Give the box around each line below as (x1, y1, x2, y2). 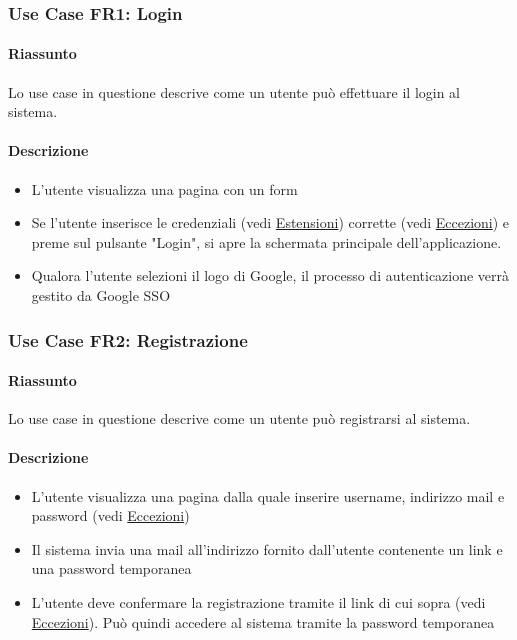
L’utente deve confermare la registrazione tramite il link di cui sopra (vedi (31, 592, 486, 612)
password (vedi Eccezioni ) (31, 505, 190, 526)
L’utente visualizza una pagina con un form (31, 178, 298, 199)
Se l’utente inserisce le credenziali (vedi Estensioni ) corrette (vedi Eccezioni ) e (31, 212, 510, 233)
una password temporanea (31, 558, 192, 579)
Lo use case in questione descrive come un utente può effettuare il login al (8, 81, 461, 102)
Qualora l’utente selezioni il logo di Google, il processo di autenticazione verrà (31, 265, 510, 286)
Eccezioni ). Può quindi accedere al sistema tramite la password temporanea (31, 611, 495, 632)
